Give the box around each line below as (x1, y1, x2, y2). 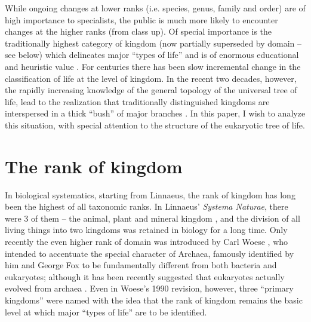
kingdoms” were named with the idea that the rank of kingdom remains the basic (5, 294, 303, 306)
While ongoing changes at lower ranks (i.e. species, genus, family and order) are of (5, 2, 306, 14)
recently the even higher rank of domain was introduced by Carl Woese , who (5, 235, 288, 248)
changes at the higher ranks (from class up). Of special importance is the (5, 25, 272, 38)
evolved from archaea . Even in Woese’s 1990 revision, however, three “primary (5, 282, 294, 295)
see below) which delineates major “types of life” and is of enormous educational (5, 48, 299, 61)
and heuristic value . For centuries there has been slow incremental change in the (5, 60, 301, 72)
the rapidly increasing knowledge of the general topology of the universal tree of (5, 84, 297, 96)
